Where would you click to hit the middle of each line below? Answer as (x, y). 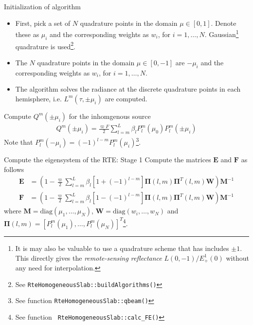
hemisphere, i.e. (38, 98)
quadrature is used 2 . (45, 45)
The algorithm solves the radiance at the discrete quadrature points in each (128, 89)
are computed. (126, 98)
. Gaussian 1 (222, 33)
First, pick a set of (43, 23)
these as (27, 34)
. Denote (224, 23)
